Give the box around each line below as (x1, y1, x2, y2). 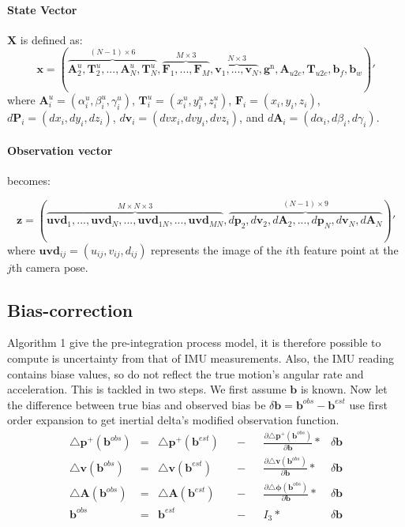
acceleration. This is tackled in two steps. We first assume (7, 381, 287, 397)
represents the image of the (151, 241, 282, 258)
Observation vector (7, 141, 113, 158)
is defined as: (20, 31, 83, 47)
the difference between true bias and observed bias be (7, 396, 266, 412)
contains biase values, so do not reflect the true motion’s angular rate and (7, 365, 364, 382)
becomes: (7, 172, 51, 189)
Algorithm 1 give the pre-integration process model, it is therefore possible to (7, 334, 381, 351)
